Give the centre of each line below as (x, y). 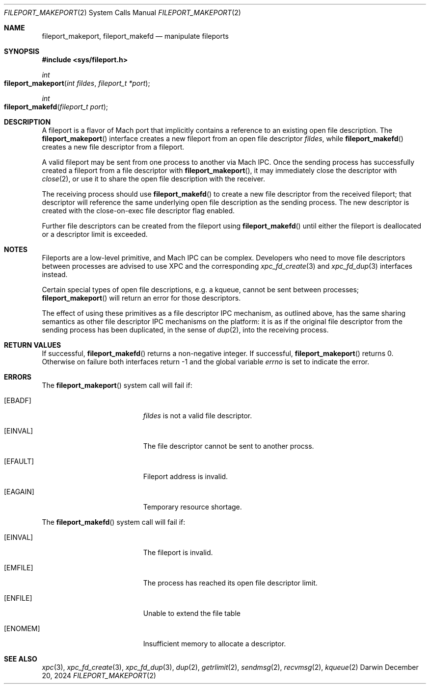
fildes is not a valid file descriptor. (198, 416)
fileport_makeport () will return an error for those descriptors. (141, 298)
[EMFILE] (19, 568)
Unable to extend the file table (192, 613)
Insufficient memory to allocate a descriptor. (215, 644)
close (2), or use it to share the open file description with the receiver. (154, 179)
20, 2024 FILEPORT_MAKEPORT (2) (99, 675)
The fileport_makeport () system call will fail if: (117, 385)
